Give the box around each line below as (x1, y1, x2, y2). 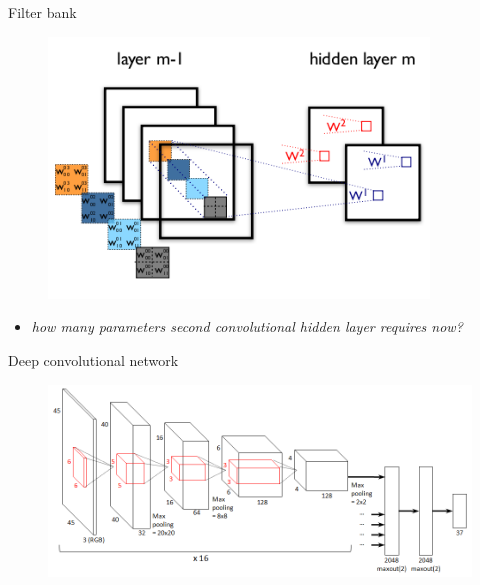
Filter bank (8, 2, 77, 22)
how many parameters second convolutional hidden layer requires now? (31, 316, 463, 337)
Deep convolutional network (8, 349, 179, 370)
